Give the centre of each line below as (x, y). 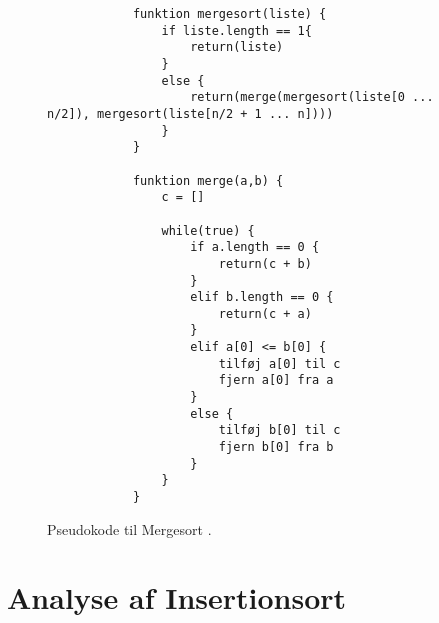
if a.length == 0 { (255, 247)
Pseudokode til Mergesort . (129, 528)
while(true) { (208, 230)
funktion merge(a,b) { (208, 180)
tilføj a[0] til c (279, 363)
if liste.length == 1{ (236, 30)
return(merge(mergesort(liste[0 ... (312, 97)
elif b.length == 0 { (262, 297)
